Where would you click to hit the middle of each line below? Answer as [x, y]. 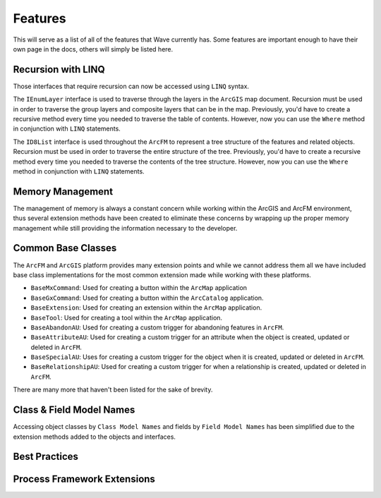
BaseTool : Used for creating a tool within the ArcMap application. [126, 317]
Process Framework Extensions [84, 479]
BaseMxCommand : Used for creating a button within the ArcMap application [139, 288]
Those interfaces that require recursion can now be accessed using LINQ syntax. [131, 86]
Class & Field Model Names [74, 410]
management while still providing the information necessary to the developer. [125, 228]
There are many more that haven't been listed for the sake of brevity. [113, 390]
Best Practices [46, 457]
